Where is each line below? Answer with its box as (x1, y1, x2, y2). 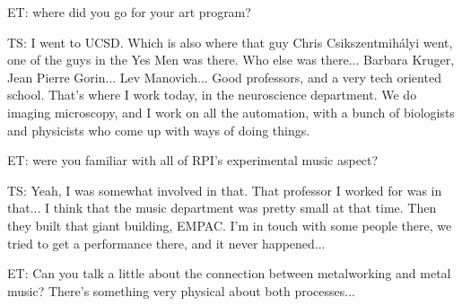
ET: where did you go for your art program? (7, 3, 251, 21)
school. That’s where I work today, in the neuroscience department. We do (7, 85, 417, 104)
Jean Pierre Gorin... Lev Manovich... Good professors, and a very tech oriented (7, 67, 441, 86)
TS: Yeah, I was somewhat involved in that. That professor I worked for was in (7, 180, 442, 199)
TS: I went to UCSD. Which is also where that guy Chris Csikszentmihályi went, (7, 32, 453, 51)
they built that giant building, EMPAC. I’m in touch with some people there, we (7, 215, 452, 234)
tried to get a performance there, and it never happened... (7, 233, 326, 252)
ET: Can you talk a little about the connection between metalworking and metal (7, 264, 451, 283)
